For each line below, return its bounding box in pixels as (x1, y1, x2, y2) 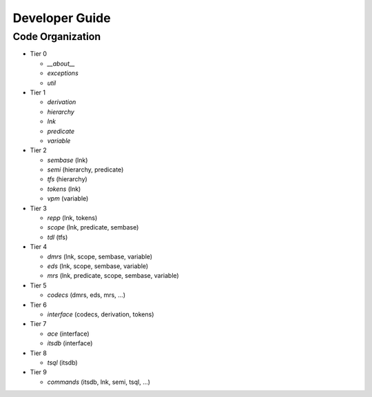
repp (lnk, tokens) (47, 214, 98, 222)
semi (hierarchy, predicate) (47, 165, 124, 174)
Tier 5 (30, 281, 48, 289)
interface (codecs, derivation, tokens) (47, 310, 154, 318)
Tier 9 (30, 368, 48, 376)
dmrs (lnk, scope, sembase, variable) (47, 252, 153, 261)
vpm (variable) (47, 194, 89, 203)
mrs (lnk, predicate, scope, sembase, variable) (47, 272, 179, 280)
